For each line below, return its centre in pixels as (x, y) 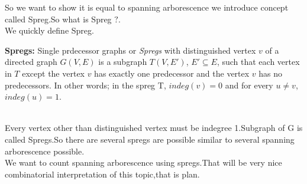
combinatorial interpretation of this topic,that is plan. (102, 174)
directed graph (31, 62)
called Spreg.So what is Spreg (58, 19)
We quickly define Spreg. (49, 30)
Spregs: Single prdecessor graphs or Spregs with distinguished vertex (130, 50)
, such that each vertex (258, 62)
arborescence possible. (45, 151)
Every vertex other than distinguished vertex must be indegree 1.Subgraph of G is (154, 128)
